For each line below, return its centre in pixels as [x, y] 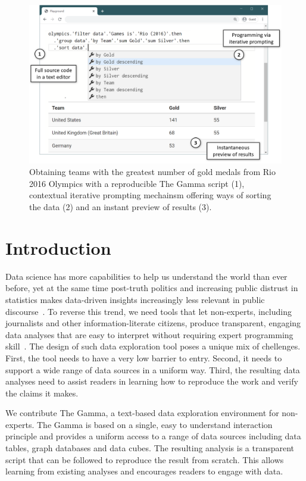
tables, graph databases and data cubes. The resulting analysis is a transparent [150, 448]
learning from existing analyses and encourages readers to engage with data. [144, 471]
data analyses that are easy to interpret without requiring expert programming [149, 334]
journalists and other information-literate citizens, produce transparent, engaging [153, 323]
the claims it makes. [42, 393]
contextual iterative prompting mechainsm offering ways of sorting [150, 195]
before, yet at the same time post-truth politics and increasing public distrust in [152, 288]
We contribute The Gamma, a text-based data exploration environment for [142, 413]
